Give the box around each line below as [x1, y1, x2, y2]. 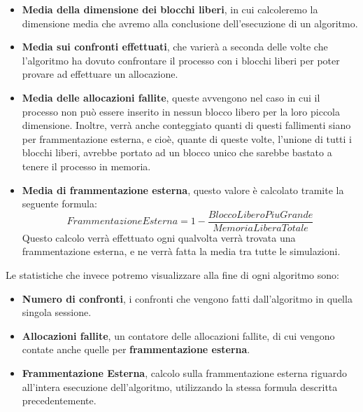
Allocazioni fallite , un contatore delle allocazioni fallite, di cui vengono [22, 328, 335, 343]
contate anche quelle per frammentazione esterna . [22, 342, 250, 357]
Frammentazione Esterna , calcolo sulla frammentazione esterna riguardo [22, 365, 348, 380]
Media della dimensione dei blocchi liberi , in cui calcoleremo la [22, 2, 318, 16]
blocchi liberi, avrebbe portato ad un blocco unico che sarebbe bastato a [22, 145, 332, 160]
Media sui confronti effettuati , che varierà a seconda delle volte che [22, 39, 328, 54]
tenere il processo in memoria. [22, 158, 151, 173]
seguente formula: [22, 196, 97, 211]
